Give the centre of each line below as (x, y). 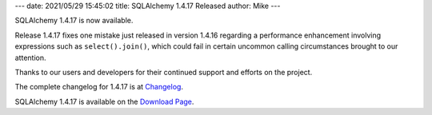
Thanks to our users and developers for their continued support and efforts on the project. (164, 72)
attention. (30, 57)
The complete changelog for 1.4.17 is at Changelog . (99, 87)
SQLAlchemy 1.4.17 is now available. (74, 21)
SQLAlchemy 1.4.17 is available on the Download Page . (104, 101)
